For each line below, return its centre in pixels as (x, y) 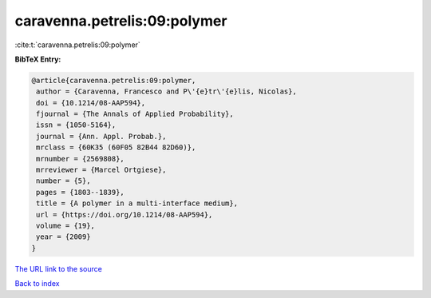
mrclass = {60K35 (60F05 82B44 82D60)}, (116, 147)
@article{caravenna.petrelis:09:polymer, (114, 80)
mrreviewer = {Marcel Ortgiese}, (101, 170)
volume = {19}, (66, 226)
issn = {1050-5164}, (76, 125)
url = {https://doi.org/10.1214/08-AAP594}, (125, 215)
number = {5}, (63, 181)
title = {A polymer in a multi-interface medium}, (137, 203)
